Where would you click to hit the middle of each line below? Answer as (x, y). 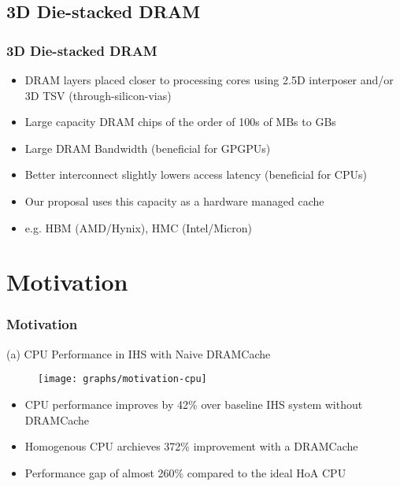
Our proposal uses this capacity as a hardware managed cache (174, 200)
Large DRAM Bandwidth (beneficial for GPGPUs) (148, 148)
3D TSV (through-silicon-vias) (98, 95)
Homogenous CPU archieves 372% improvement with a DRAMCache (191, 446)
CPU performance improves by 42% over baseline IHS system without (194, 404)
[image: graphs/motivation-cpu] (122, 379)
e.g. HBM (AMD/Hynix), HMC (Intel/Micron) (139, 227)
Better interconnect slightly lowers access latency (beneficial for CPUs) (196, 174)
